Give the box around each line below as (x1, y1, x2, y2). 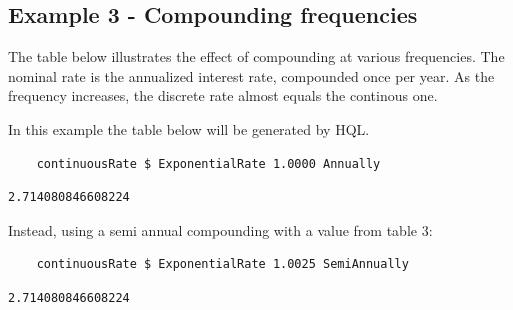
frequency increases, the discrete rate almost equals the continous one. (8, 85, 438, 106)
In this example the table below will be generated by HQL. (8, 118, 370, 139)
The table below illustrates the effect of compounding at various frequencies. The (8, 46, 505, 67)
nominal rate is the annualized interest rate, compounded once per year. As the (8, 65, 495, 86)
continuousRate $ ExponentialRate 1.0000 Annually (36, 156, 381, 171)
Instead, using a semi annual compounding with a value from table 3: (8, 219, 433, 240)
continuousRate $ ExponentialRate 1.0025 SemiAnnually (36, 257, 409, 272)
